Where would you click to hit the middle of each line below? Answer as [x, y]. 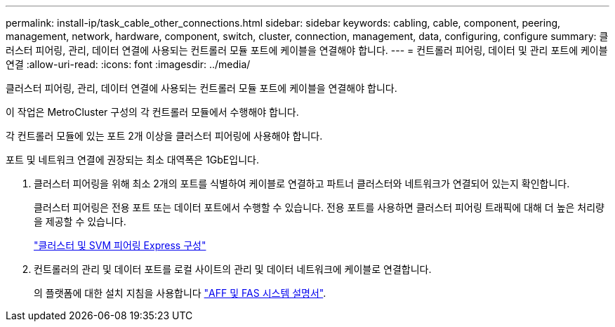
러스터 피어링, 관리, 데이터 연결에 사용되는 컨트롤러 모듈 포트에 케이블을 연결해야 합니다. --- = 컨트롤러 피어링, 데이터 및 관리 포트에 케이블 [307, 50]
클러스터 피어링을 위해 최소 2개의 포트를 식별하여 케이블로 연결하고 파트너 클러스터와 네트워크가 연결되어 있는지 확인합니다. [302, 183]
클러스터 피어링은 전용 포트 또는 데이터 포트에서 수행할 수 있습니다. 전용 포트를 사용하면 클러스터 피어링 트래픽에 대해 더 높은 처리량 [319, 207]
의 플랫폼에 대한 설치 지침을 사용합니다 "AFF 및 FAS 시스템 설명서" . [180, 293]
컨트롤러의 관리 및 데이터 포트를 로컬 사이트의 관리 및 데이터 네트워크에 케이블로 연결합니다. [233, 269]
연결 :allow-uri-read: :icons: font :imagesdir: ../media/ [128, 64]
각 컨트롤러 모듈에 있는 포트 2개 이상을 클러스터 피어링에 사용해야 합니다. [164, 136]
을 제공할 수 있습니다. [80, 221]
